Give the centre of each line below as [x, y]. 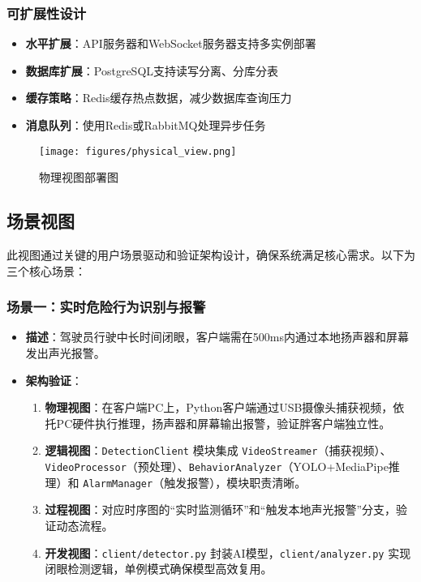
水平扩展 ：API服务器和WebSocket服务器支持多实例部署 [171, 43]
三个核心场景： [46, 270]
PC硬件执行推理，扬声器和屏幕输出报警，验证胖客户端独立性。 [223, 423]
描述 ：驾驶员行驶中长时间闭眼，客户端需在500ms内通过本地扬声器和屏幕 [217, 337]
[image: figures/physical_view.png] [138, 151]
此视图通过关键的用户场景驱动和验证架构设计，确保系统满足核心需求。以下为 [211, 255]
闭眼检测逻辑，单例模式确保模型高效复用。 [159, 569]
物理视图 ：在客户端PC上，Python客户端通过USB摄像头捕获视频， [219, 407]
